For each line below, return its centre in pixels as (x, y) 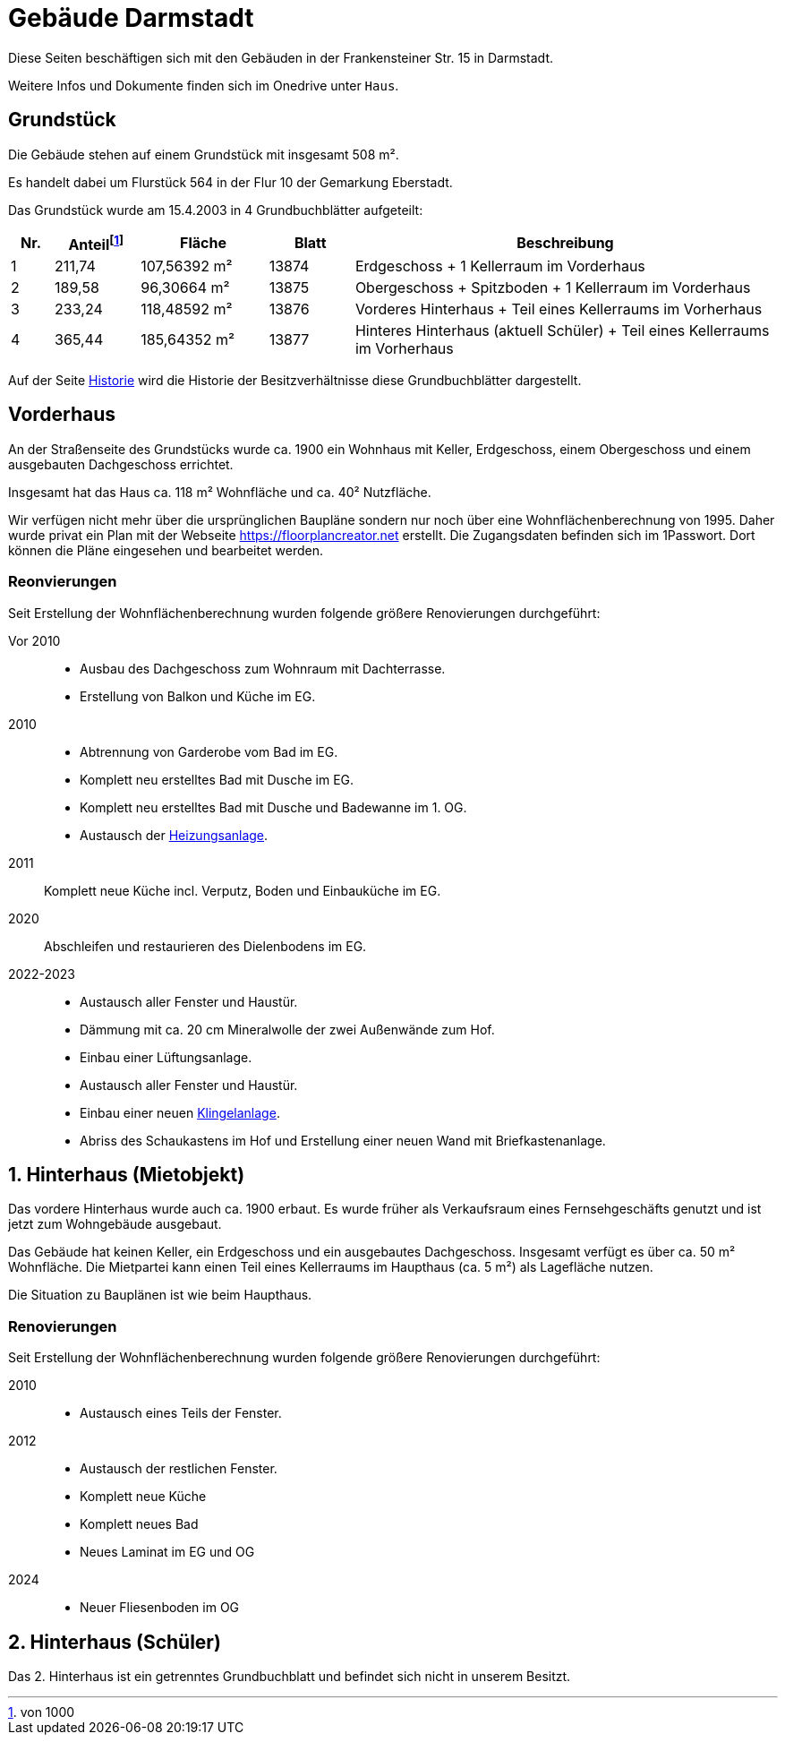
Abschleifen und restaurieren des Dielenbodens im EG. (205, 946)
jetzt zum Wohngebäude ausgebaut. (115, 1224)
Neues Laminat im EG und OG (167, 1552)
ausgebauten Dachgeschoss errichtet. (121, 464)
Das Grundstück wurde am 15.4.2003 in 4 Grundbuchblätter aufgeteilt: (216, 210)
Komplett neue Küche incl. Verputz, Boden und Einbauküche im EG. (243, 890)
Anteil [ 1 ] (96, 243)
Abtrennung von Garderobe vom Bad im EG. (209, 751)
